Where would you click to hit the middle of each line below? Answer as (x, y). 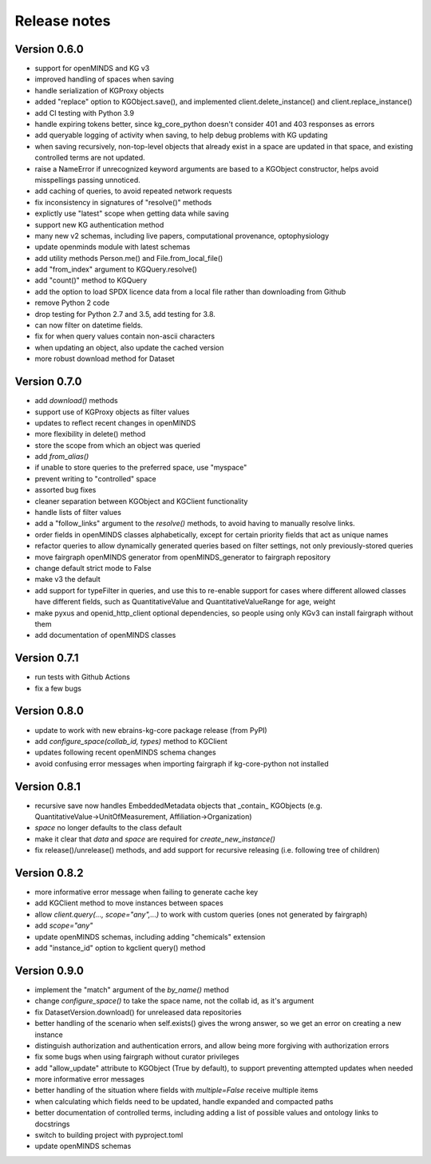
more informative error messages (90, 1079)
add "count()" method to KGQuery (91, 280)
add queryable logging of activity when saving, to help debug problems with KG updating (181, 135)
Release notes (63, 21)
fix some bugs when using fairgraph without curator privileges (137, 1057)
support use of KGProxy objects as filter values (112, 412)
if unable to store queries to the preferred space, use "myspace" (141, 468)
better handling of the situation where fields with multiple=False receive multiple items (176, 1091)
